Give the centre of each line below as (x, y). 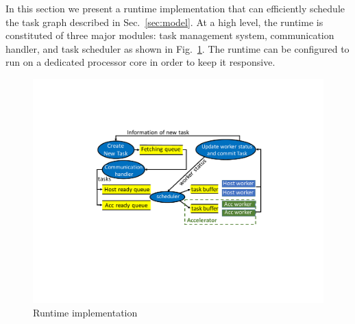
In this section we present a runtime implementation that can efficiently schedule (175, 8)
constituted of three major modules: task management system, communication (170, 35)
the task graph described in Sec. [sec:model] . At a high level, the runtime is (164, 22)
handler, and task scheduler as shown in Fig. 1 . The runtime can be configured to (177, 48)
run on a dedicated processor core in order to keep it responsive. (140, 62)
